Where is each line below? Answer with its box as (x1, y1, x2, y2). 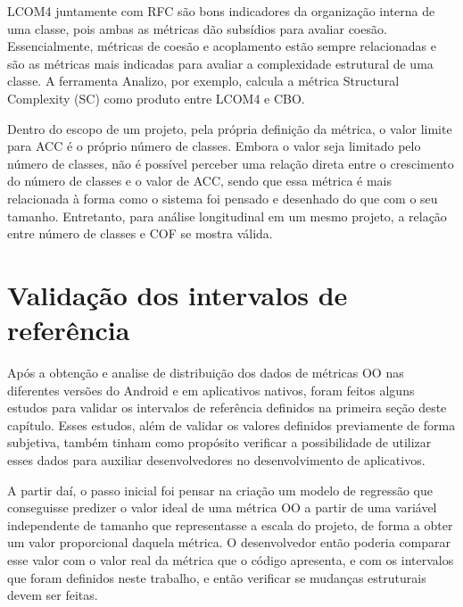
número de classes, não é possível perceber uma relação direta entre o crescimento (7, 154, 454, 172)
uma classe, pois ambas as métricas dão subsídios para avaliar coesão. (7, 19, 387, 37)
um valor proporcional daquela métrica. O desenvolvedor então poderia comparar (7, 533, 451, 552)
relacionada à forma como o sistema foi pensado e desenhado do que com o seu (7, 188, 438, 207)
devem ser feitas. (7, 586, 98, 604)
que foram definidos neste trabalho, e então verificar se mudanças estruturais (7, 568, 426, 586)
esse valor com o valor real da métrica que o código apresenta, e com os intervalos (7, 550, 454, 569)
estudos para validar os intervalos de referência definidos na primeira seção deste (7, 398, 447, 417)
